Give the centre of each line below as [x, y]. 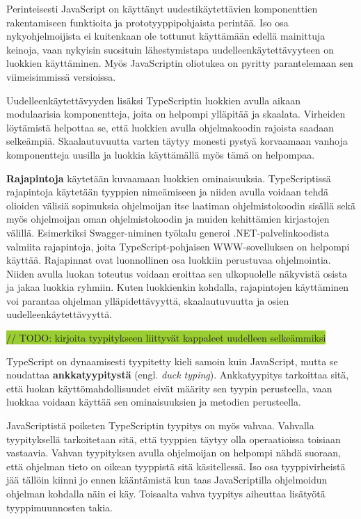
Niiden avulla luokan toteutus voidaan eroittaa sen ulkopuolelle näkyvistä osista [177, 273]
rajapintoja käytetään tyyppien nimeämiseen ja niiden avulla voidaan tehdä [167, 192]
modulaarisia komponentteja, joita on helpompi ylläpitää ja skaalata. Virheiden [176, 114]
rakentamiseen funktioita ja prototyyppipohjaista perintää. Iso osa [147, 22]
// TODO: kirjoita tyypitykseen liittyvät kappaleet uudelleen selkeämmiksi [166, 338]
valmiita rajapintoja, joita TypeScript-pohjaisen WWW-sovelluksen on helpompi [178, 246]
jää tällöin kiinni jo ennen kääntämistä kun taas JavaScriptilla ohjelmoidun [167, 480]
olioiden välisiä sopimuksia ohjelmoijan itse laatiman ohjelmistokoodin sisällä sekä [181, 205]
